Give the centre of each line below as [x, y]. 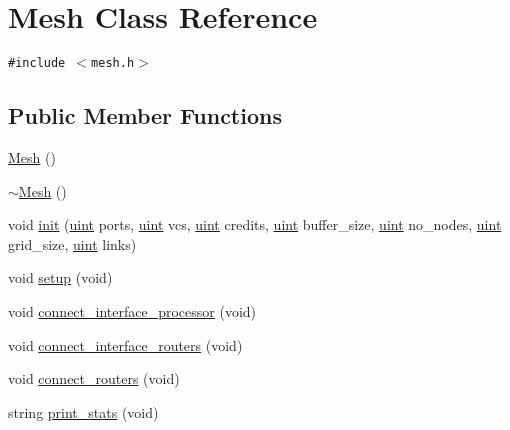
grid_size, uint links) [72, 243]
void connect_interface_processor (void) [132, 310]
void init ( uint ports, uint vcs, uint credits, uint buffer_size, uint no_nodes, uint [255, 224]
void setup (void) [60, 277]
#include [37, 63]
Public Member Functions [145, 115]
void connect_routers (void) [94, 378]
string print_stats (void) [83, 411]
